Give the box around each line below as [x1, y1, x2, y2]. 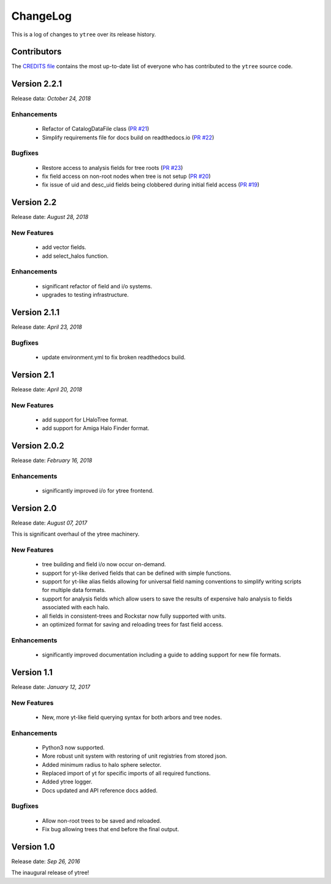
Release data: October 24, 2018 [11, 95, 91, 102]
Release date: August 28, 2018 [11, 213, 89, 221]
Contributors [11, 47, 62, 57]
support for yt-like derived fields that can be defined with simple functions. [42, 569, 232, 577]
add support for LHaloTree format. [42, 416, 129, 423]
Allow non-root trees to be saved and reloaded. [42, 817, 162, 824]
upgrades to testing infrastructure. [42, 291, 129, 299]
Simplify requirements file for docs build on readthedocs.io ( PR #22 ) [42, 134, 215, 141]
